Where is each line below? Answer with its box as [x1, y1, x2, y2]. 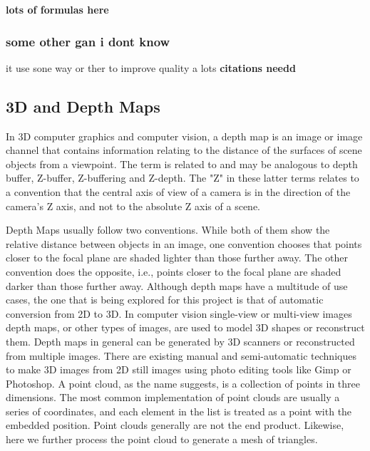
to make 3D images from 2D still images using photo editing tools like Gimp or [6, 362, 351, 377]
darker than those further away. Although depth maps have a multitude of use [6, 278, 348, 293]
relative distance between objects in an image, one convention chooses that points [6, 236, 362, 251]
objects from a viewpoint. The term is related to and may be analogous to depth [6, 156, 358, 171]
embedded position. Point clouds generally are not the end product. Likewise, [6, 418, 344, 432]
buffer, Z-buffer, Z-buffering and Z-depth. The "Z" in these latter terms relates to [6, 170, 359, 185]
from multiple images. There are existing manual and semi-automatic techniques [6, 348, 356, 363]
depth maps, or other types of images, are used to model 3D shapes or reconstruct [6, 320, 365, 335]
